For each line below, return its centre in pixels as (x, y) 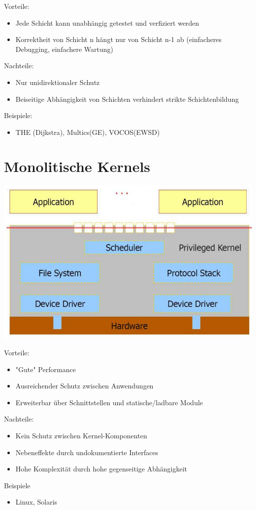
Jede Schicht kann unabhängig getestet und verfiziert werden (107, 22)
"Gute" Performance (46, 369)
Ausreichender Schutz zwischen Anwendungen (84, 386)
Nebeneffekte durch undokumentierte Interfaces (87, 452)
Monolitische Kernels (77, 166)
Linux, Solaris (36, 502)
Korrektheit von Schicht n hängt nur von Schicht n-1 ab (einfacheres (119, 39)
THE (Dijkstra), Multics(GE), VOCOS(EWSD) (88, 132)
